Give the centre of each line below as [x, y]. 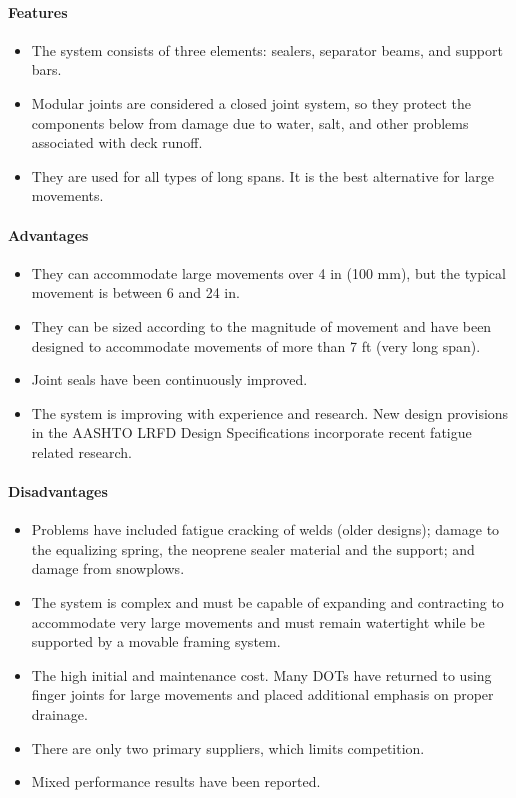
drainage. [59, 714]
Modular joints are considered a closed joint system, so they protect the [251, 102]
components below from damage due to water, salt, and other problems [250, 122]
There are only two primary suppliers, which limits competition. [228, 747]
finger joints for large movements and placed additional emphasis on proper [262, 694]
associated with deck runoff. [117, 142]
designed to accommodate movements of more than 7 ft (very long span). [256, 345]
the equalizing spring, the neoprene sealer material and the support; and [253, 548]
